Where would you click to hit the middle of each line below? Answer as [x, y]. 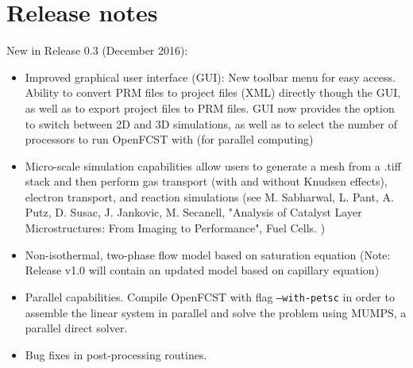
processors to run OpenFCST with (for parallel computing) [169, 139]
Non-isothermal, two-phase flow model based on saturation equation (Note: [208, 254]
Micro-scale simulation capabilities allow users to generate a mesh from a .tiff [213, 165]
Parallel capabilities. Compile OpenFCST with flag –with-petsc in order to [210, 296]
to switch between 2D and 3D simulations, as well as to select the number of [211, 123]
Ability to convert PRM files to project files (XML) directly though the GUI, [213, 92]
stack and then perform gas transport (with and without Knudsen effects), [206, 181]
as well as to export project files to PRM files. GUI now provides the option [210, 107]
